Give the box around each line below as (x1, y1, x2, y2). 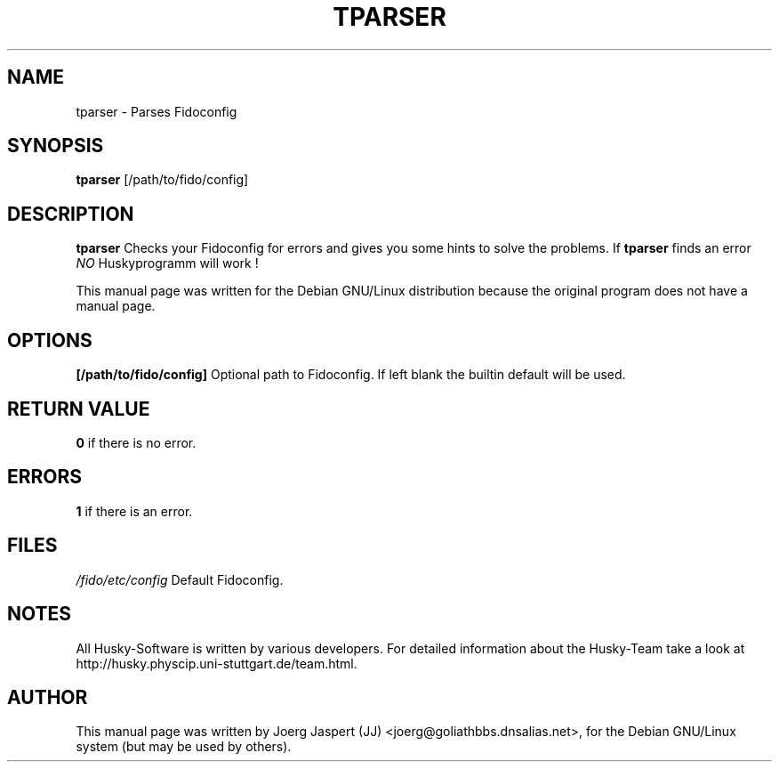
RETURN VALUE (7, 397, 150, 420)
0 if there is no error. (76, 434, 197, 450)
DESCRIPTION (7, 202, 134, 225)
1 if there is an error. (76, 503, 193, 519)
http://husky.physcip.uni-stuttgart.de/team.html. (76, 655, 357, 671)
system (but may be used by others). (76, 739, 292, 755)
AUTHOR (7, 685, 88, 708)
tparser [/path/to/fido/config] (76, 172, 249, 188)
